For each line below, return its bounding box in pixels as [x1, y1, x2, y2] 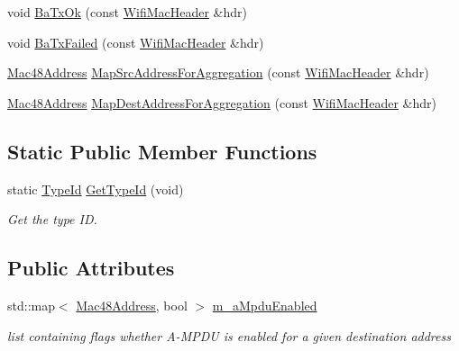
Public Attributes [7, 254, 175, 282]
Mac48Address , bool [76, 295, 188, 314]
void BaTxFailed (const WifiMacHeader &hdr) [7, 32, 264, 51]
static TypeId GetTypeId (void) [7, 179, 184, 198]
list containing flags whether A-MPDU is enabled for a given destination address [7, 326, 451, 345]
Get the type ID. [7, 210, 97, 229]
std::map [7, 295, 55, 314]
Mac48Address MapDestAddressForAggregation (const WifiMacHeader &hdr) [7, 93, 436, 112]
